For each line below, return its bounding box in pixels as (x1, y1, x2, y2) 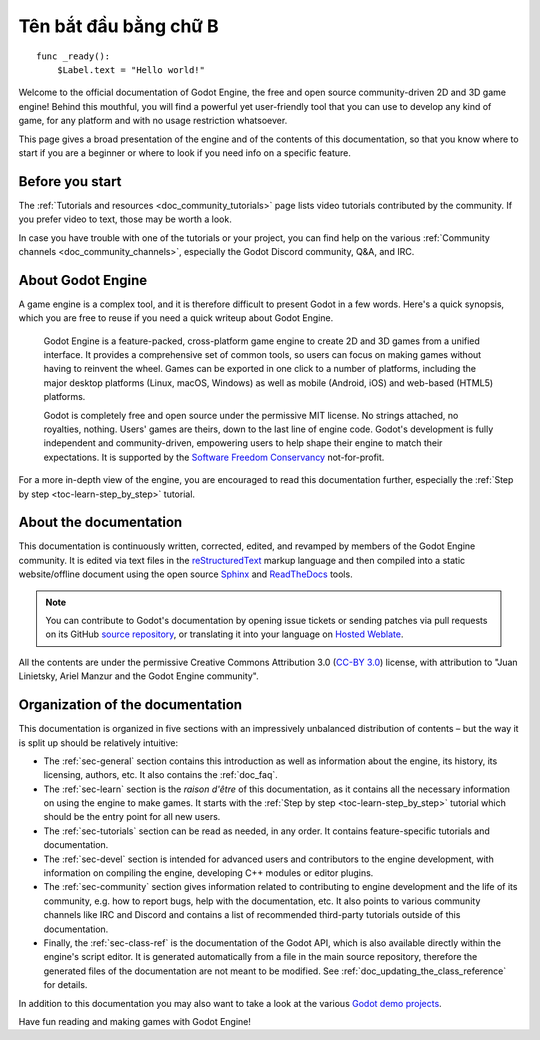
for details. (43, 979, 88, 991)
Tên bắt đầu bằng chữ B (18, 15, 219, 37)
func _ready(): (36, 50, 111, 62)
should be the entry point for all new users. (43, 811, 221, 823)
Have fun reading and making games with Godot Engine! (18, 1015, 252, 1027)
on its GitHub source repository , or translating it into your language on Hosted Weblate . (45, 628, 404, 640)
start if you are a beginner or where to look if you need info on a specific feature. (18, 146, 352, 159)
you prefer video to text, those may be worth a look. (18, 213, 232, 225)
